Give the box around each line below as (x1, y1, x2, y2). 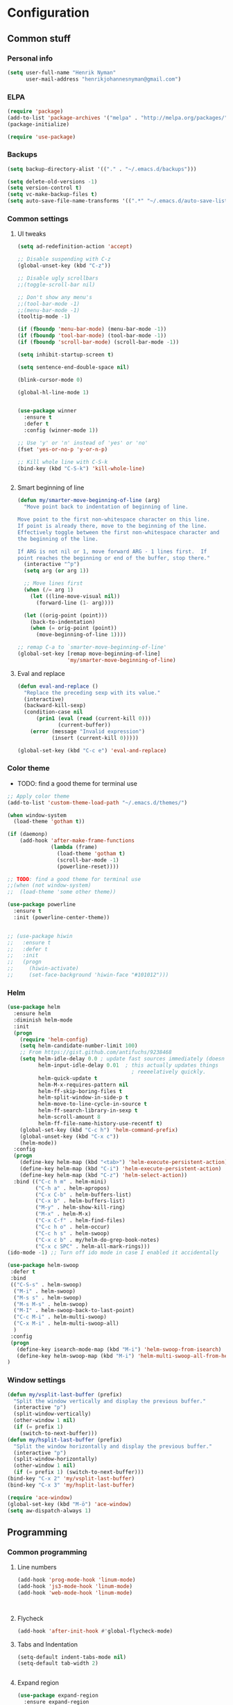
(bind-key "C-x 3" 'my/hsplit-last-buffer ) (7, 1481, 135, 1489)
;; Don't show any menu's (17, 293, 92, 300)
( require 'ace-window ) (7, 1494, 73, 1501)
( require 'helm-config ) (19, 1036, 89, 1043)
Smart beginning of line (17, 483, 85, 492)
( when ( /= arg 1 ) (24, 586, 74, 594)
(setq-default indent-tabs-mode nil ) (17, 1654, 127, 1660)
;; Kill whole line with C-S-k (17, 458, 108, 465)
